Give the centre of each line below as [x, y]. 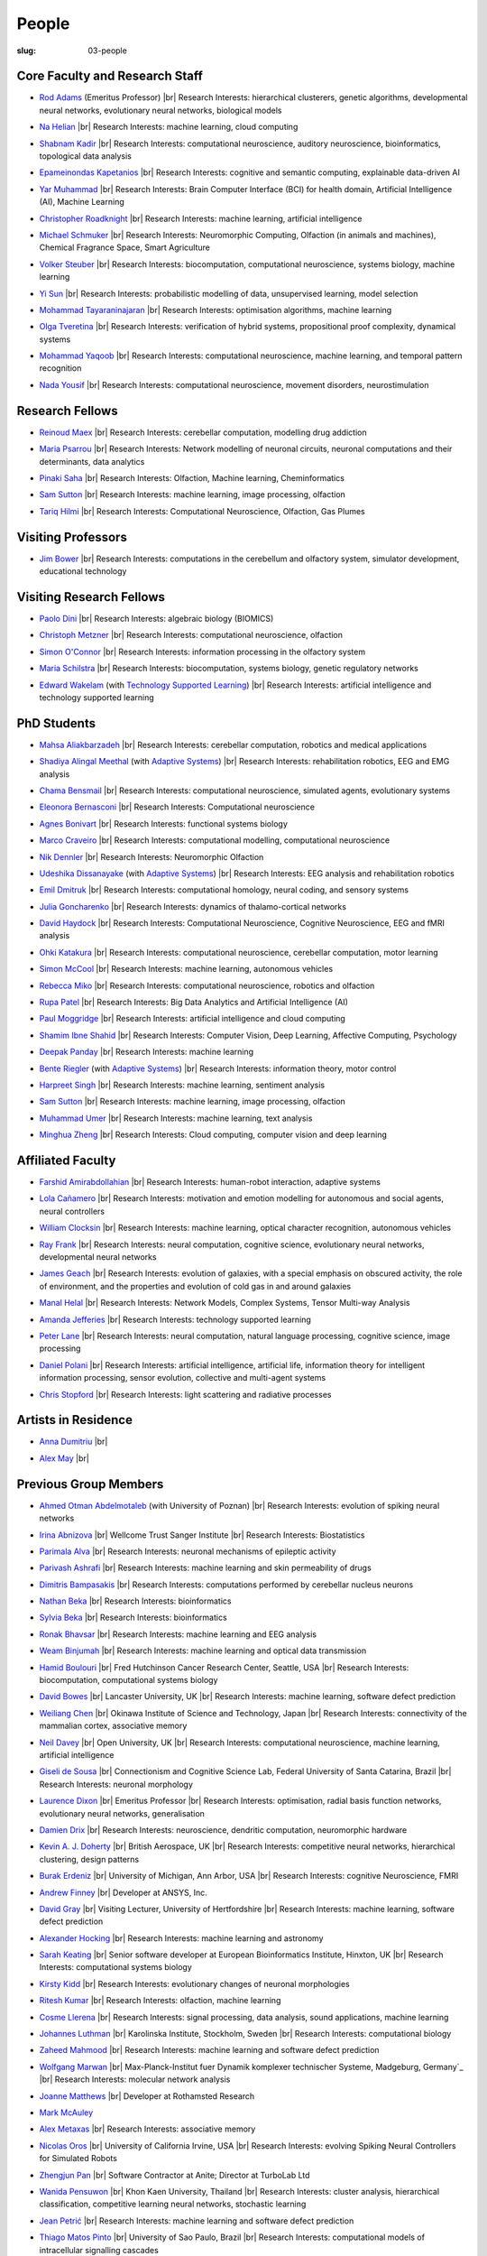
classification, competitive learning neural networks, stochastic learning [173, 2204]
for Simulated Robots [78, 2159]
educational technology [83, 571]
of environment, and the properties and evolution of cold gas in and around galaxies [195, 1286]
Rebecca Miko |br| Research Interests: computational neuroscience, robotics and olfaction [207, 985]
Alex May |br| [64, 1458]
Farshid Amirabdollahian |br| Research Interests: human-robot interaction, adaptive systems [210, 1182]
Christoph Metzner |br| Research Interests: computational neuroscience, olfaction [191, 635]
